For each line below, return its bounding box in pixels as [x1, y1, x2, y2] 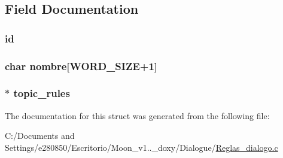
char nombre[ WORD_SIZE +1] [5, 58, 158, 73]
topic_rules [13, 86, 70, 101]
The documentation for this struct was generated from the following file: [5, 109, 270, 121]
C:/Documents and [5, 129, 75, 142]
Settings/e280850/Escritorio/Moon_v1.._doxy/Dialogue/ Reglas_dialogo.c [5, 141, 278, 153]
